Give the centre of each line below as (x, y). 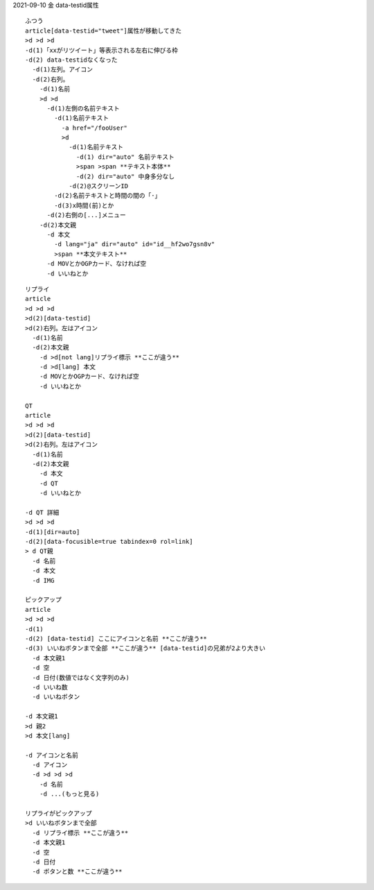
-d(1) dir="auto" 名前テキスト (125, 157)
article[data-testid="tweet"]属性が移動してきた (104, 31)
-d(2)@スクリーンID (98, 186)
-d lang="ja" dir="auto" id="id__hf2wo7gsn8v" (135, 244)
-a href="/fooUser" (95, 128)
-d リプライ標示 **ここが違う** (80, 833)
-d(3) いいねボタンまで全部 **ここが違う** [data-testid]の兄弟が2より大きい (145, 648)
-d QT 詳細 (42, 512)
